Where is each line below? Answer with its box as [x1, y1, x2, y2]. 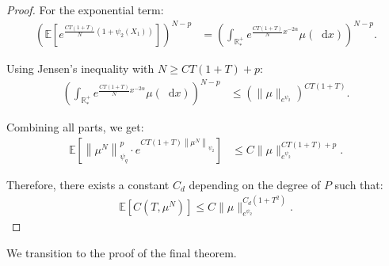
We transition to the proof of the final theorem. [6, 244, 237, 260]
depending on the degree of [189, 176, 321, 192]
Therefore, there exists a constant [6, 176, 170, 192]
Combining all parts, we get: [6, 119, 144, 135]
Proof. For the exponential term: [6, 2, 164, 17]
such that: [334, 176, 383, 192]
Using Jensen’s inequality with [6, 60, 154, 77]
